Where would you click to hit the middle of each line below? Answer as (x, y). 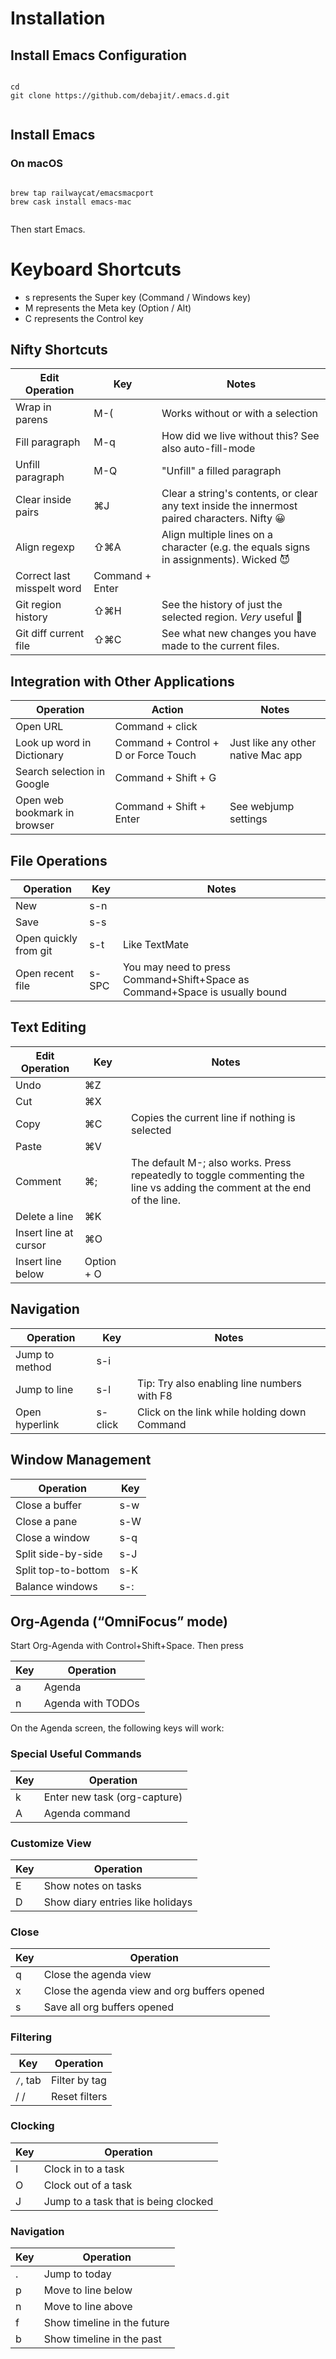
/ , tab (28, 2080)
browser (35, 825)
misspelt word (48, 589)
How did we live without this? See (240, 436)
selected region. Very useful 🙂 (232, 617)
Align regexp (45, 547)
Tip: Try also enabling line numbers (220, 1383)
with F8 (155, 1395)
